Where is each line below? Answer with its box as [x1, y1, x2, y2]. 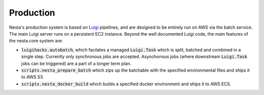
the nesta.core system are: [9, 38, 63, 44]
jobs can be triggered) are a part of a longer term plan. [21, 60, 132, 66]
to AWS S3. [21, 74, 44, 80]
